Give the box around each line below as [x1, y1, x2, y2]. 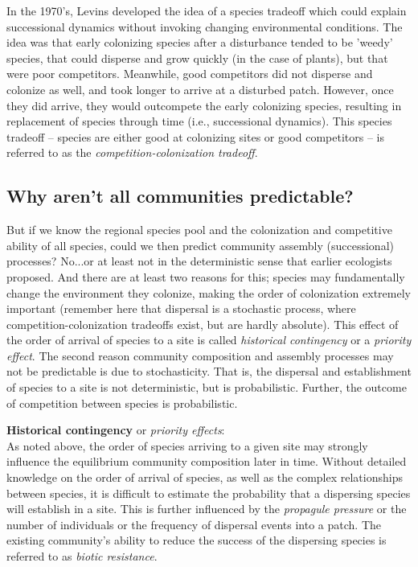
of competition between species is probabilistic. [6, 394, 238, 411]
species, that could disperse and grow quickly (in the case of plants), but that [6, 49, 388, 66]
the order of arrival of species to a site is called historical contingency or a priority [6, 331, 412, 348]
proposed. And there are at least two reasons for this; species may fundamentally [6, 268, 405, 285]
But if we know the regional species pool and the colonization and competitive [6, 221, 392, 238]
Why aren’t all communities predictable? [6, 183, 354, 208]
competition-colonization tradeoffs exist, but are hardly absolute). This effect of [6, 315, 399, 332]
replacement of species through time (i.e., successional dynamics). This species [6, 113, 392, 129]
